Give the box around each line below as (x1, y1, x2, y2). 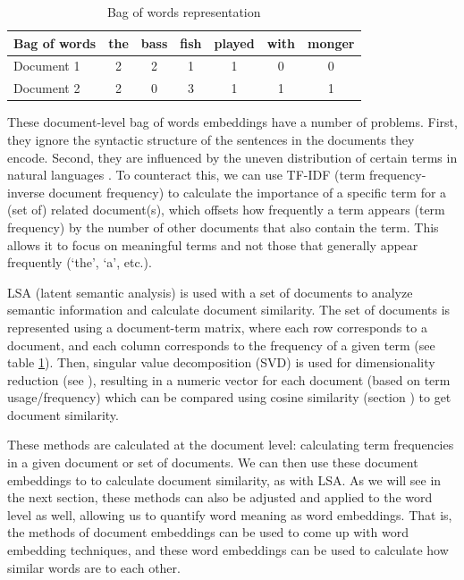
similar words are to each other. (7, 558, 181, 576)
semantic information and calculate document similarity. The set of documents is (7, 300, 451, 319)
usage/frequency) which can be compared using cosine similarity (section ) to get (7, 388, 451, 407)
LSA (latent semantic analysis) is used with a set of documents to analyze (7, 282, 413, 301)
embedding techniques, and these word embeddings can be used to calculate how (7, 541, 449, 559)
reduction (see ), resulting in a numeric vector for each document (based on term (7, 370, 451, 389)
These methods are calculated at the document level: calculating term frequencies (7, 435, 454, 454)
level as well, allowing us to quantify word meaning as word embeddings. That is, (7, 505, 452, 524)
